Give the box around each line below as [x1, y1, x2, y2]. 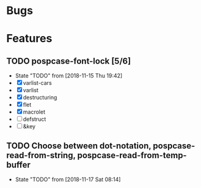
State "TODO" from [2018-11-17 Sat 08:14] [15, 176, 121, 183]
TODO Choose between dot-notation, [6, 140, 152, 151]
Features [6, 32, 53, 46]
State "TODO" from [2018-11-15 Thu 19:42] [15, 72, 123, 79]
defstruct [23, 115, 46, 123]
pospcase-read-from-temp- [77, 150, 188, 161]
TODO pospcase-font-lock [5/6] [6, 56, 131, 66]
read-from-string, [6, 150, 76, 161]
